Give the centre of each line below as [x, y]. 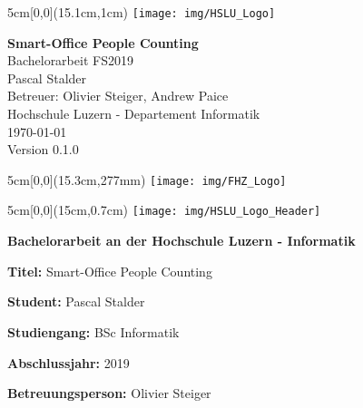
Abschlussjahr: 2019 [69, 362]
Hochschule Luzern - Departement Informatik [134, 114]
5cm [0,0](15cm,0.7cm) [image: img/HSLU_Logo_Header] [164, 210]
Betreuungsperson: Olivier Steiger [109, 393]
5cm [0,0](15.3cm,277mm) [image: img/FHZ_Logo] [147, 179]
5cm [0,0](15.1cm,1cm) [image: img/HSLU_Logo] [142, 12]
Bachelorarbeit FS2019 [70, 60]
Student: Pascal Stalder [76, 301]
